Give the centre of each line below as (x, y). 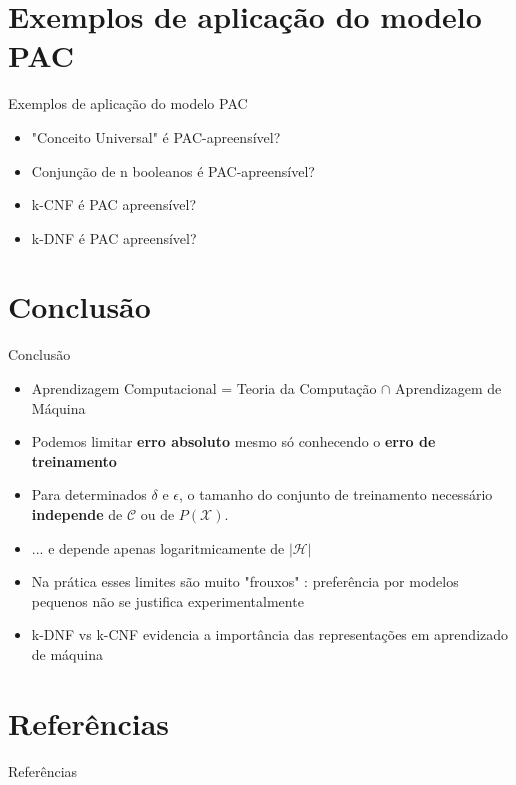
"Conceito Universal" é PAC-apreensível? (156, 136)
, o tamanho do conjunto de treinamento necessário (336, 494)
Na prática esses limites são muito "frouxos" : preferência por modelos (245, 581)
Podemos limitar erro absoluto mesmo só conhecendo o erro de (233, 441)
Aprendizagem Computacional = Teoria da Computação (204, 388)
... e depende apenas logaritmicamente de (158, 547)
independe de (77, 513)
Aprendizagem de (448, 388)
